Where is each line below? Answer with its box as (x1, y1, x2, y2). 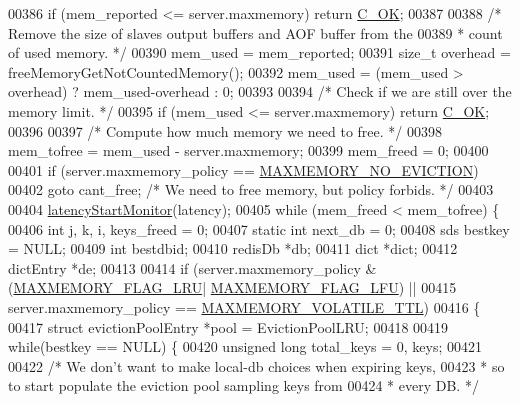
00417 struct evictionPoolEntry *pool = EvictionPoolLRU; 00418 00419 (8, 316, 449, 337)
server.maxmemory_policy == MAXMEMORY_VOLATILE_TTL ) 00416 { (8, 296, 481, 317)
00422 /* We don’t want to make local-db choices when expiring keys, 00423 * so (8, 355, 505, 376)
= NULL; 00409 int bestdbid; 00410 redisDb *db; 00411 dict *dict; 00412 (8, 238, 458, 259)
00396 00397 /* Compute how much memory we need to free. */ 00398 (8, 120, 443, 141)
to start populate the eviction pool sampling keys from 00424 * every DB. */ (8, 375, 479, 396)
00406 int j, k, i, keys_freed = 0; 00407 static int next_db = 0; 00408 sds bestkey (8, 218, 510, 239)
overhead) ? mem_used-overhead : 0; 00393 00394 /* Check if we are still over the (8, 81, 512, 102)
